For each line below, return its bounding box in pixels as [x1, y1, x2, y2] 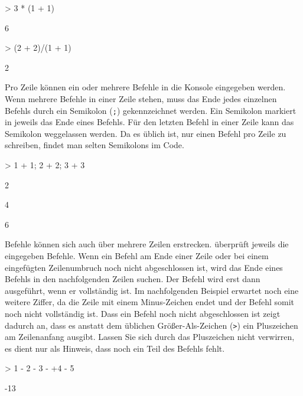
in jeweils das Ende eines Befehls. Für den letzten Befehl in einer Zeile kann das [5, 116, 294, 128]
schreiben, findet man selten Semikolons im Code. [5, 139, 184, 151]
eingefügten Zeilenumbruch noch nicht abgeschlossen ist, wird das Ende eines [5, 261, 283, 273]
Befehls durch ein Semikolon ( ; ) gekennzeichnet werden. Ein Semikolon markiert [5, 104, 297, 116]
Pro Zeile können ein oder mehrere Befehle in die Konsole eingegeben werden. [5, 81, 286, 93]
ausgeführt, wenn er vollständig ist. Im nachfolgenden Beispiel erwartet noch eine [5, 284, 299, 296]
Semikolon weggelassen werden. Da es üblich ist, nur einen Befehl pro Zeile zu [5, 127, 286, 139]
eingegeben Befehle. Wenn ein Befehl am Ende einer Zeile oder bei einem [5, 249, 269, 261]
